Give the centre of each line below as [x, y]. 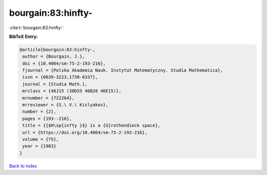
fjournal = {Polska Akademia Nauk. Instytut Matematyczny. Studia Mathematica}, [123, 70]
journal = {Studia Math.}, [55, 84]
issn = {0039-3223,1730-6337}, [60, 77]
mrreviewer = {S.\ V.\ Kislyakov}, [66, 105]
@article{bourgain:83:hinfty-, [58, 50]
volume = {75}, [41, 139]
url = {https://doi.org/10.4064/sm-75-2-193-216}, [85, 132]
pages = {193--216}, [47, 119]
